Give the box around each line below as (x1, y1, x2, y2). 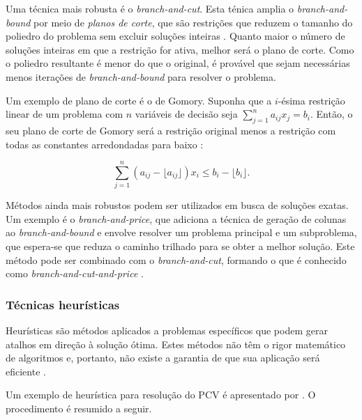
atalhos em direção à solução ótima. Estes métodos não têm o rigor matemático (6, 336, 346, 351)
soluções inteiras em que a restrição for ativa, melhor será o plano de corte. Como (6, 42, 354, 56)
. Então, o (310, 107, 353, 121)
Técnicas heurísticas (6, 295, 120, 313)
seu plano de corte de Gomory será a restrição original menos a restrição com (6, 123, 336, 137)
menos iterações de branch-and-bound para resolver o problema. (6, 69, 276, 84)
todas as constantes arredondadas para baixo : (6, 137, 204, 151)
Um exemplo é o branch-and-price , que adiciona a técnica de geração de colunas (6, 211, 347, 226)
